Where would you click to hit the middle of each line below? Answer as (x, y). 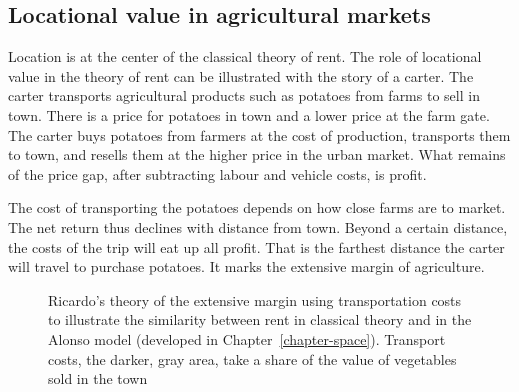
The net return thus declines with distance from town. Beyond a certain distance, (258, 226)
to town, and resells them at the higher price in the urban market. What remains (257, 154)
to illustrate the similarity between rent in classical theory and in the (260, 319)
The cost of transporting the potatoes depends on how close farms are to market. (257, 207)
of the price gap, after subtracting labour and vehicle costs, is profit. (217, 173)
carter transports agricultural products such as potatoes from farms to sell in (244, 95)
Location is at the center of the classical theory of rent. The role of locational (245, 56)
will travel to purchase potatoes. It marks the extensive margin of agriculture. (246, 266)
